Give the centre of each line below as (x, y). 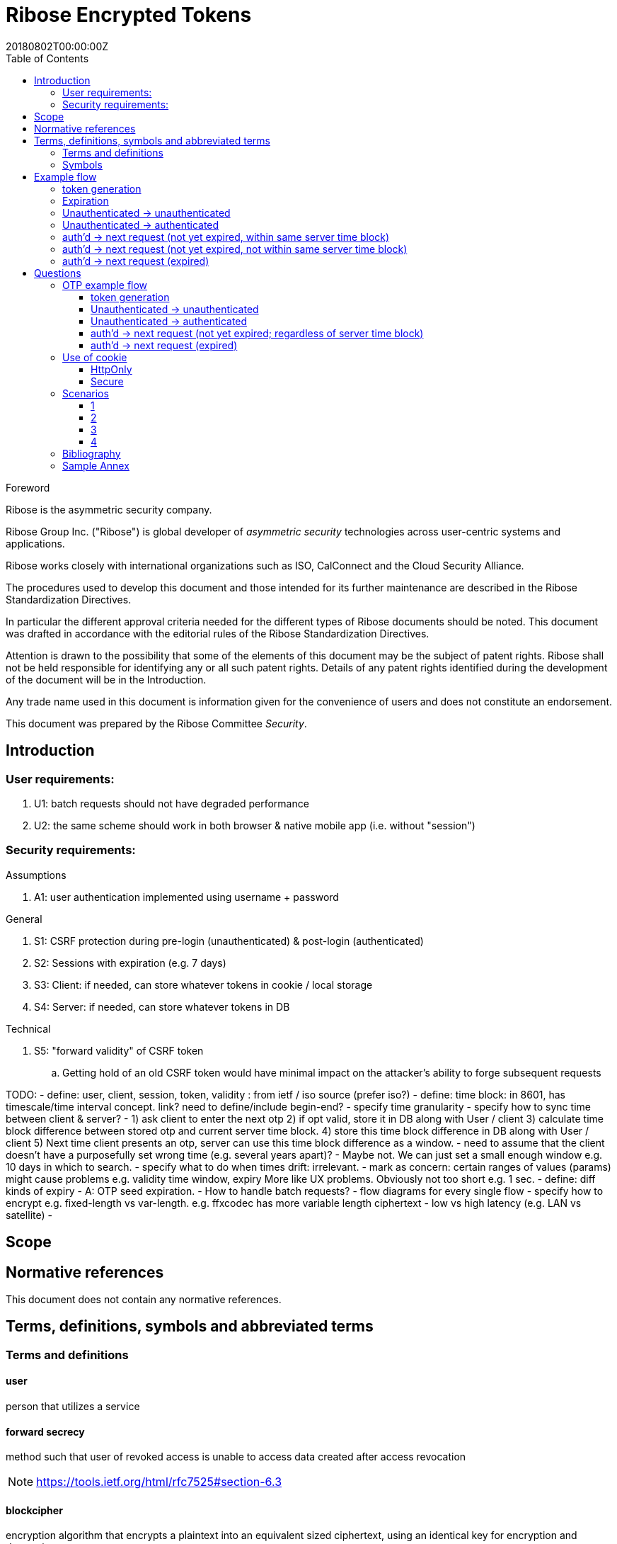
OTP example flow (105, 285)
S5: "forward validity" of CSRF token (119, 1050)
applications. (35, 543)
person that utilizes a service (73, 1407)
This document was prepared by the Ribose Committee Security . (156, 723)
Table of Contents (47, 58)
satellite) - (29, 1215)
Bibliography (92, 453)
